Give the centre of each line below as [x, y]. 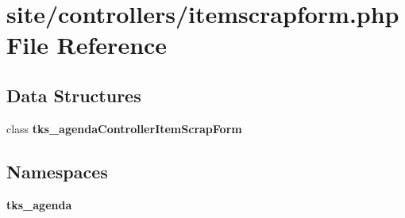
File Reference [87, 45]
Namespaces [57, 171]
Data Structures [74, 95]
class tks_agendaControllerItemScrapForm [124, 128]
